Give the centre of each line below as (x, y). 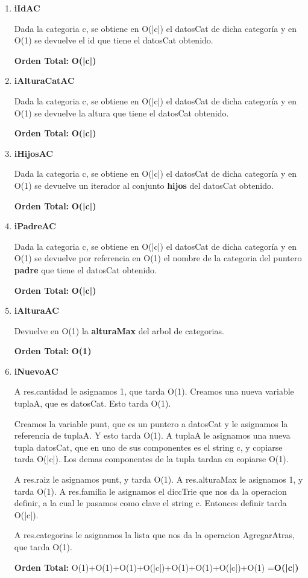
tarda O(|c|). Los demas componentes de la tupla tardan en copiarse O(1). (151, 459)
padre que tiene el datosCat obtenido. (85, 269)
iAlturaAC (36, 310)
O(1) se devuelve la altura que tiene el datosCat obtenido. (121, 113)
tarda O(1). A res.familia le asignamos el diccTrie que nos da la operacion (150, 491)
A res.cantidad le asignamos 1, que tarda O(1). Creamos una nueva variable (154, 391)
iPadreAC (35, 226)
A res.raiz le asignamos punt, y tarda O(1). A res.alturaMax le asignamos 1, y (159, 479)
